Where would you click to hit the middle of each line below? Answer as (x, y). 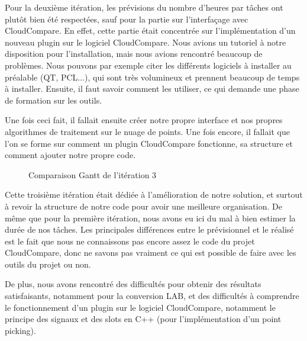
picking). (20, 330)
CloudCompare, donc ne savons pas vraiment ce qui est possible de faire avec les (151, 252)
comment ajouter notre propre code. (70, 155)
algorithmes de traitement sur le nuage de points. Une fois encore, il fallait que (147, 131)
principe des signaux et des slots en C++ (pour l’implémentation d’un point (143, 319)
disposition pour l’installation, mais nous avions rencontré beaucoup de (134, 54)
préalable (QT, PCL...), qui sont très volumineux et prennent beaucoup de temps (152, 77)
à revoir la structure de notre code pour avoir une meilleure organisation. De (143, 206)
